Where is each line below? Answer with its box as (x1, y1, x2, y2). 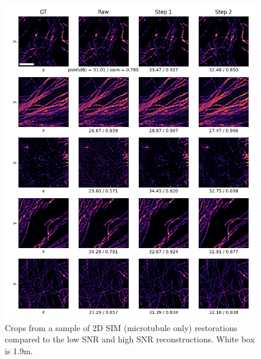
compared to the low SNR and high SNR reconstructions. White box (5, 333, 255, 345)
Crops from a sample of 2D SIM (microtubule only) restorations (5, 321, 237, 333)
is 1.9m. (5, 344, 33, 357)
